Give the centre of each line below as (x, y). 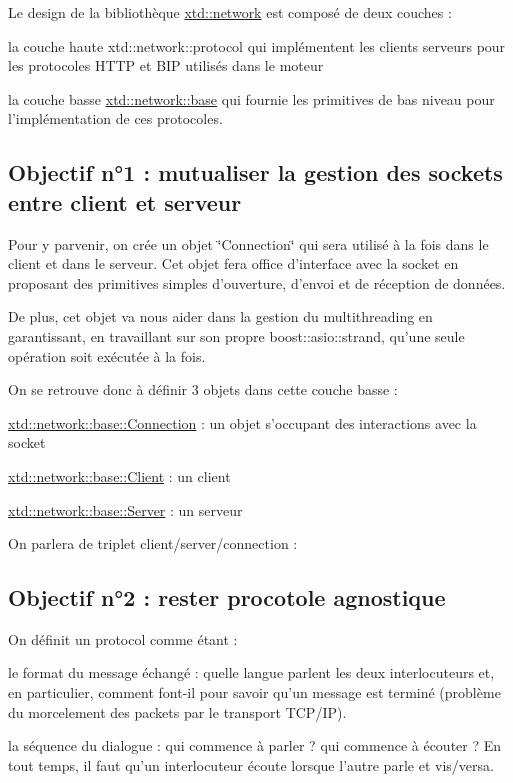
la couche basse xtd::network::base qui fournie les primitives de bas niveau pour (251, 98)
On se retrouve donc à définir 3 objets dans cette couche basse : (203, 389)
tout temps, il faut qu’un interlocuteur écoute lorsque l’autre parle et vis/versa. (251, 764)
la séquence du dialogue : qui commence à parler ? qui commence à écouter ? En (255, 745)
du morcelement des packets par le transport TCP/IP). (177, 711)
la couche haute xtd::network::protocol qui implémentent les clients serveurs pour (257, 45)
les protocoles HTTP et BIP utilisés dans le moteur (166, 65)
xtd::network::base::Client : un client (119, 475)
